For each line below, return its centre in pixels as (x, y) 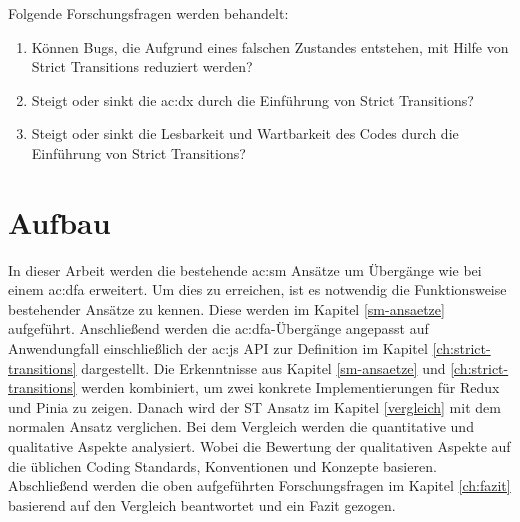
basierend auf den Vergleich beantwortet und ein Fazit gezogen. (202, 504)
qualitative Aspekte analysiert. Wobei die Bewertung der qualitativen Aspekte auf (259, 446)
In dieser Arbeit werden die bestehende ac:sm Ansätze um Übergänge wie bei (245, 269)
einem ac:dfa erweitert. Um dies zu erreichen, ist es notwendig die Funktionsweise (257, 289)
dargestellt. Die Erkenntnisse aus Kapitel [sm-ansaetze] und (263, 367)
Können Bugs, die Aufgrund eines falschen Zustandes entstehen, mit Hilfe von (270, 46)
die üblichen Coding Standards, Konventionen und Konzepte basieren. (222, 465)
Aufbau (59, 221)
